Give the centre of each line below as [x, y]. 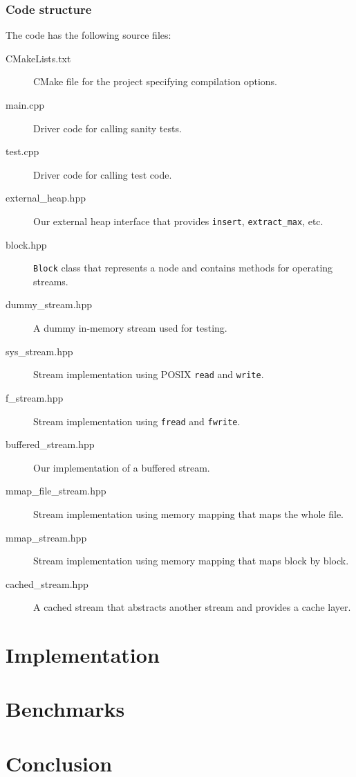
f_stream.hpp [35, 397]
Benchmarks [65, 709]
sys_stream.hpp [39, 351]
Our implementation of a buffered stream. [122, 467]
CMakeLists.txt [38, 58]
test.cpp [22, 151]
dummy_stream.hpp [49, 304]
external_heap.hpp [46, 198]
